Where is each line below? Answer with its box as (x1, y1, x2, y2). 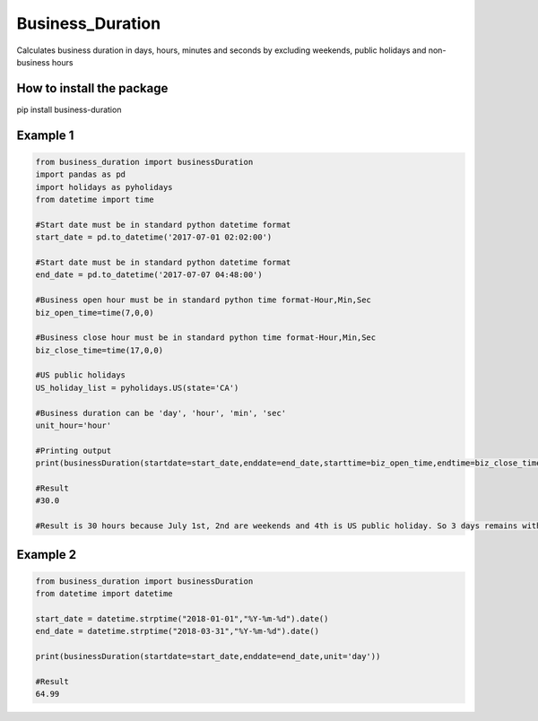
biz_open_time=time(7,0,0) (35, 308, 154, 317)
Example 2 (16, 547, 76, 562)
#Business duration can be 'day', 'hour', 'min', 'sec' (35, 408, 287, 418)
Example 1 (16, 127, 74, 143)
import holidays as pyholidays (35, 182, 174, 192)
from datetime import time (35, 195, 154, 205)
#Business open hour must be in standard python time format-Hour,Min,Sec (35, 295, 372, 305)
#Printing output (35, 445, 112, 456)
